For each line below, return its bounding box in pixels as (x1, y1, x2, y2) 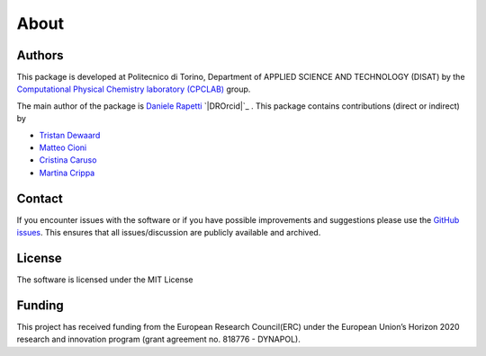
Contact (16, 191, 63, 206)
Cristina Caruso (39, 155, 97, 165)
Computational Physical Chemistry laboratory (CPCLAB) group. (16, 84, 251, 94)
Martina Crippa (39, 167, 95, 178)
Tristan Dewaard (39, 129, 101, 140)
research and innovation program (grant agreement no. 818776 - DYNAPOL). (16, 334, 301, 345)
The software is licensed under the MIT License (16, 274, 193, 285)
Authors (16, 48, 64, 63)
